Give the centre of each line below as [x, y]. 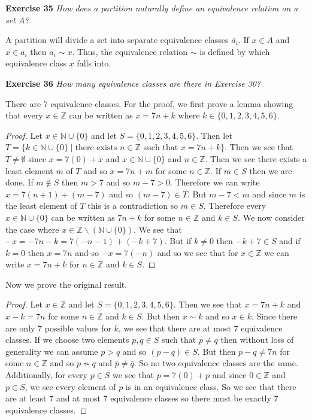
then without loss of [257, 340]
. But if [178, 241]
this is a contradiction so [133, 206]
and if [290, 241]
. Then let [214, 135]
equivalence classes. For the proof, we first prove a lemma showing [172, 103]
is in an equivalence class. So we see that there [211, 386]
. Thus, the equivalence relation [130, 51]
